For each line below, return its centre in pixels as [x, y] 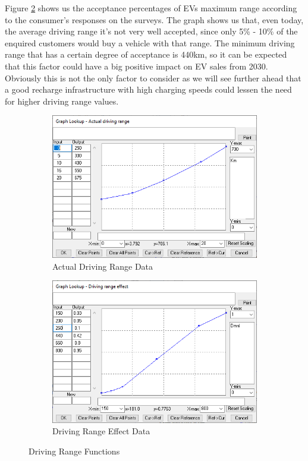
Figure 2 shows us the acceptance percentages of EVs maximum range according [151, 8]
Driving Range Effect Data [101, 431]
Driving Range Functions [74, 451]
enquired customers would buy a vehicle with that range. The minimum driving [150, 42]
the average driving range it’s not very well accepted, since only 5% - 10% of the [151, 31]
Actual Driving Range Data [103, 266]
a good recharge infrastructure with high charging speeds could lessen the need [148, 89]
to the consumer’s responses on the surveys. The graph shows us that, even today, [154, 19]
